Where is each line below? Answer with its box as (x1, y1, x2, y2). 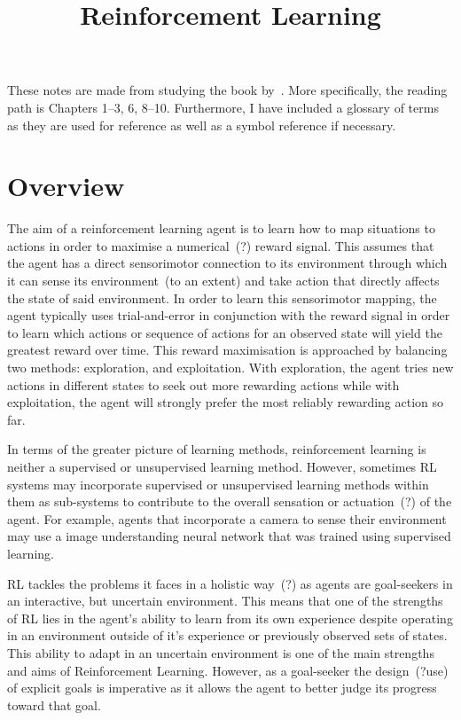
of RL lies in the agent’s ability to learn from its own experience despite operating (7, 608, 453, 627)
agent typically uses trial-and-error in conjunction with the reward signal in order (7, 306, 450, 325)
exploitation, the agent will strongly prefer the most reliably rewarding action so (7, 393, 444, 411)
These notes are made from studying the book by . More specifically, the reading (7, 81, 448, 99)
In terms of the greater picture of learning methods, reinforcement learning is (7, 440, 426, 458)
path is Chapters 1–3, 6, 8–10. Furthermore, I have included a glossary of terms (7, 98, 439, 116)
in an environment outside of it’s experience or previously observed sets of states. (7, 626, 448, 645)
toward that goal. (7, 695, 101, 714)
